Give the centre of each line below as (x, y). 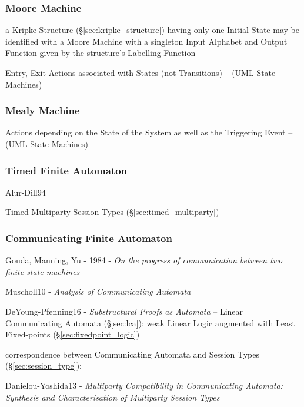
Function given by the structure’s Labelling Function (101, 53)
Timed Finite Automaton (66, 170)
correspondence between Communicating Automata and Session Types (133, 354)
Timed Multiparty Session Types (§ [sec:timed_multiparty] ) (112, 212)
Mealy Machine (43, 110)
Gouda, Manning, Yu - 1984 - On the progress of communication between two (144, 260)
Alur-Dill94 (26, 192)
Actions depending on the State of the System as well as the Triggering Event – (149, 132)
